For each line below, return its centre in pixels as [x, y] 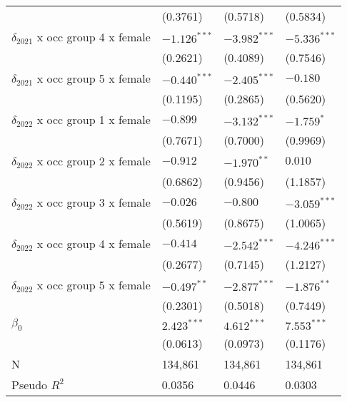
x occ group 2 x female [94, 161]
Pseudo [30, 385]
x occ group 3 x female [94, 202]
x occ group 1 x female [94, 119]
